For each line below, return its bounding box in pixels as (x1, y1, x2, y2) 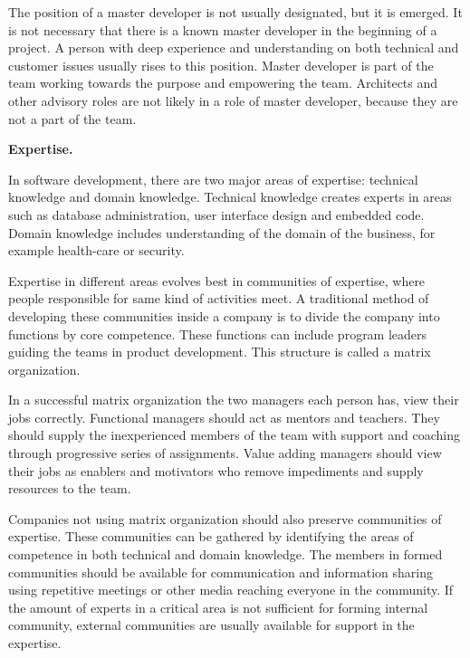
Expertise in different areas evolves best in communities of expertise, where (8, 271, 426, 290)
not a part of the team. (8, 109, 137, 128)
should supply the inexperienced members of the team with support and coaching (8, 425, 460, 444)
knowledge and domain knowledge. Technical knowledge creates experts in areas (8, 187, 452, 206)
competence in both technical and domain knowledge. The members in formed (8, 545, 443, 564)
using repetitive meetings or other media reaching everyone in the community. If (8, 580, 454, 599)
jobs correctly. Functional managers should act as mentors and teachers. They (8, 407, 440, 426)
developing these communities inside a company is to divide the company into (8, 306, 440, 325)
